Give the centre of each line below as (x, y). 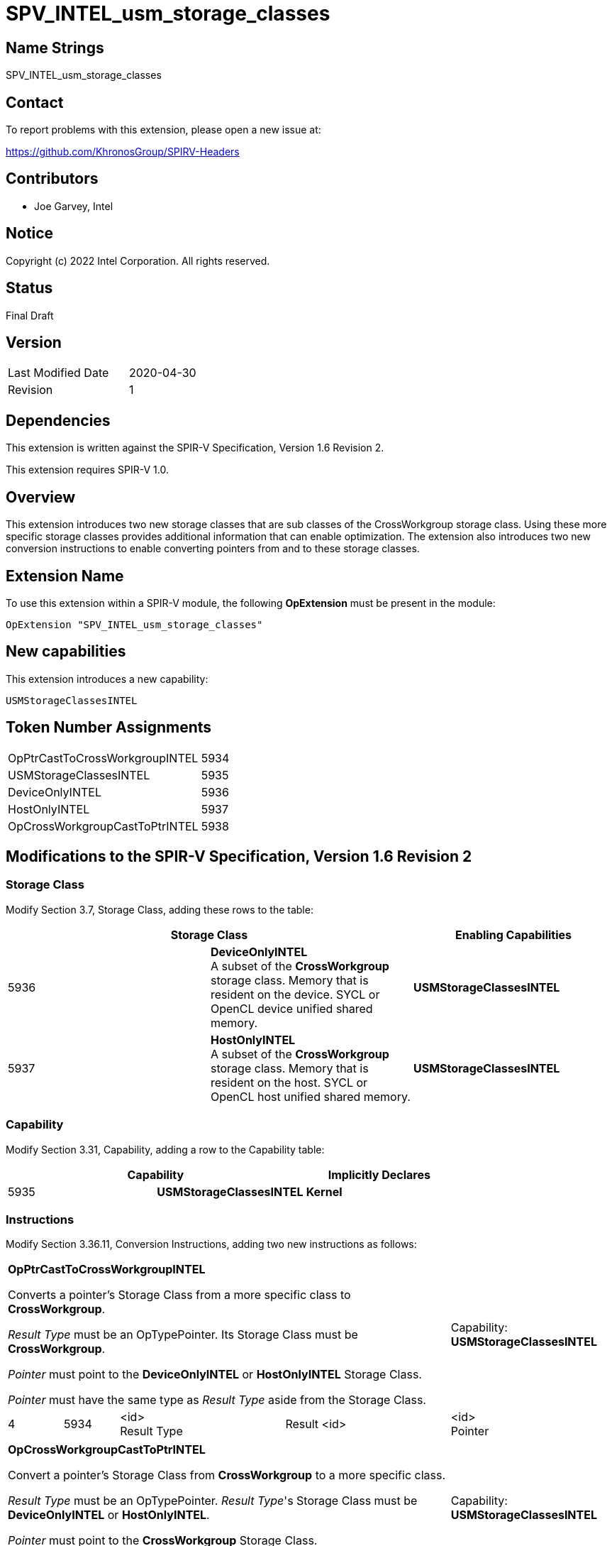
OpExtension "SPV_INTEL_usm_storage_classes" (134, 624)
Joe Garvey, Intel (74, 206)
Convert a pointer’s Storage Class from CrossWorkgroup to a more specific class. (227, 1475)
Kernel (324, 1191)
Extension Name (65, 576)
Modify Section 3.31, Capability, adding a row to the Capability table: (165, 1149)
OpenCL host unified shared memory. (310, 1096)
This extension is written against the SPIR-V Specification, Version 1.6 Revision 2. (195, 448)
